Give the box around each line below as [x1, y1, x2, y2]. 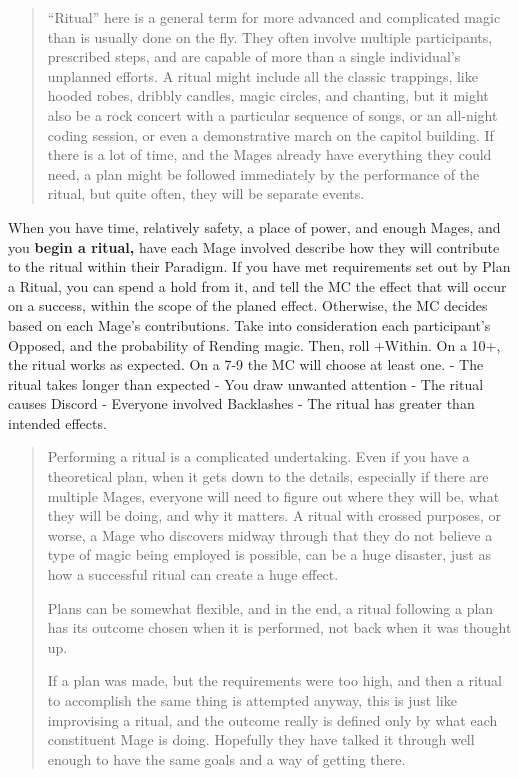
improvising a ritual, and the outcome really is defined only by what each [47, 709, 498, 730]
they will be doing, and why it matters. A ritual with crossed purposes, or [47, 505, 502, 526]
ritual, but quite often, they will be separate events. [47, 183, 365, 204]
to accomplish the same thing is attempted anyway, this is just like [47, 690, 457, 710]
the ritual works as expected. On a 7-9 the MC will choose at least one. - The [8, 354, 484, 375]
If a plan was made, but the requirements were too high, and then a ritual [47, 670, 502, 691]
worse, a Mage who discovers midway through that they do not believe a [47, 524, 493, 545]
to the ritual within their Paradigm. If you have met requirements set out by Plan [8, 256, 511, 277]
